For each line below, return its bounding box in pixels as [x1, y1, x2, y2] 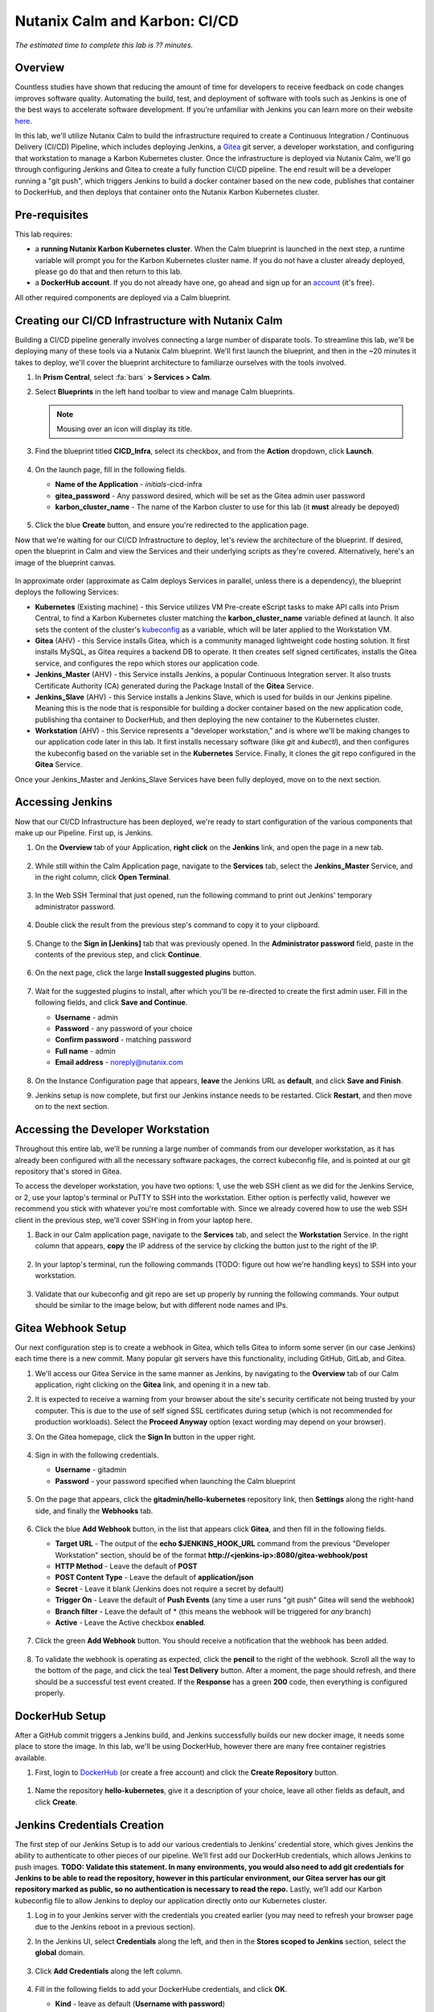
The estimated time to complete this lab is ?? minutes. [14, 40, 194, 50]
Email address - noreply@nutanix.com [55, 1058, 184, 1067]
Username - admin [55, 1012, 118, 1022]
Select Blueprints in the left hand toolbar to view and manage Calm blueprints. [35, 387, 295, 397]
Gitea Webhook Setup [14, 1321, 127, 1335]
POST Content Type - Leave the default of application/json [55, 1573, 254, 1582]
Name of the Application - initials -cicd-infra [55, 480, 203, 489]
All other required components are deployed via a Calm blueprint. [14, 292, 231, 302]
